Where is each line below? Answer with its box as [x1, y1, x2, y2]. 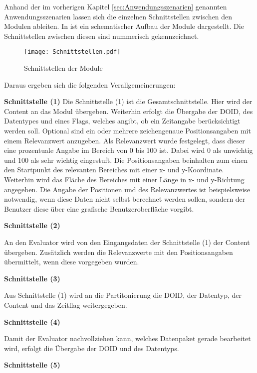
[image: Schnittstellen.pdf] [24, 48, 121, 56]
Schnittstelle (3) [4, 273, 60, 283]
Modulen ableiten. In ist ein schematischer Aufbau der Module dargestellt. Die [4, 21, 244, 31]
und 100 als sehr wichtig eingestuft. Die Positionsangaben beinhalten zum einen [4, 154, 248, 165]
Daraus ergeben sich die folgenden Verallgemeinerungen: [4, 79, 176, 90]
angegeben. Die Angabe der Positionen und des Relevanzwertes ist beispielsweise [4, 184, 251, 194]
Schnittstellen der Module [24, 63, 103, 73]
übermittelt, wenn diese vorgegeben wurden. [4, 256, 139, 267]
